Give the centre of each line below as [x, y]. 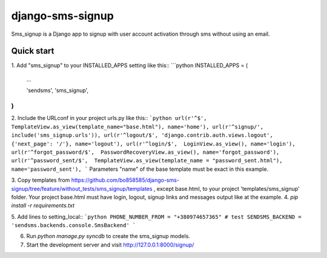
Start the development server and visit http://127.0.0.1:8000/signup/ [110, 245]
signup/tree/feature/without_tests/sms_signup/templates [82, 188]
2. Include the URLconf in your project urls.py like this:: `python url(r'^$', [109, 118]
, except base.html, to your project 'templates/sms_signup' [226, 188]
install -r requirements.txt [43, 205]
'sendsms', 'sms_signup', [58, 90]
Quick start [33, 51]
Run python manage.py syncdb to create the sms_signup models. [108, 236]
